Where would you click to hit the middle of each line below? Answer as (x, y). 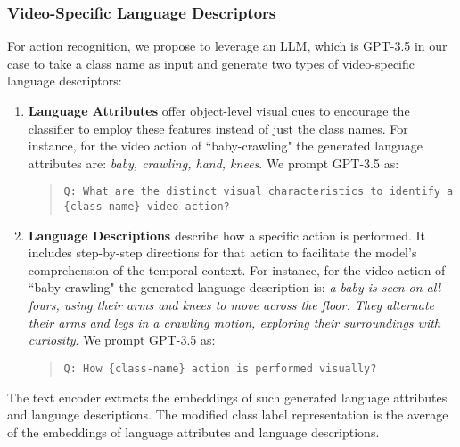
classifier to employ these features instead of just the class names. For (218, 128)
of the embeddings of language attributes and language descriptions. (193, 431)
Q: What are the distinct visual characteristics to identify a (259, 192)
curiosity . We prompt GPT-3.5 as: (122, 340)
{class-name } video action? (147, 207)
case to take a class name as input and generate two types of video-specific (211, 63)
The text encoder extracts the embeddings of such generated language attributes (227, 397)
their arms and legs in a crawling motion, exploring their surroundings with (234, 322)
